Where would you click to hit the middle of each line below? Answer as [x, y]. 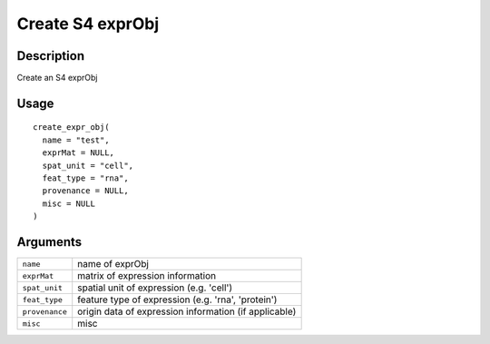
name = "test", [76, 140]
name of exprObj [113, 264]
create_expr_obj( [71, 128]
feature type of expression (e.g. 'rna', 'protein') [177, 300]
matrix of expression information [147, 276]
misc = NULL [69, 203]
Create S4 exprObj [88, 24]
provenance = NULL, [85, 191]
